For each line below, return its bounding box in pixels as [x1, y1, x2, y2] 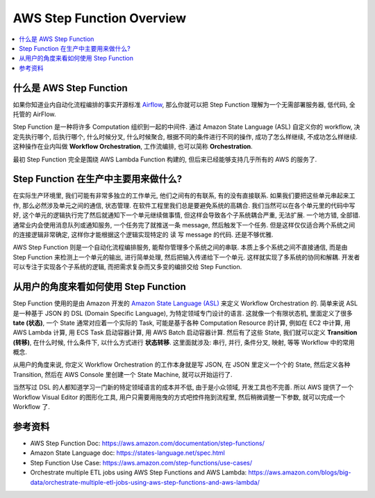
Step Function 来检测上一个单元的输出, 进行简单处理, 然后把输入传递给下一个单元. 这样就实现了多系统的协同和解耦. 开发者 [12, 252, 360, 261]
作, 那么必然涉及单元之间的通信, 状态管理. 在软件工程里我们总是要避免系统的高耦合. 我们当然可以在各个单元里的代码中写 [12, 201, 356, 209]
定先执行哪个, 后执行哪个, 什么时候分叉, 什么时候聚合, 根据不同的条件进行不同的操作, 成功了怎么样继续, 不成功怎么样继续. [12, 132, 358, 140]
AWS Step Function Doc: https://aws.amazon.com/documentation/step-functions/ [30, 439, 265, 447]
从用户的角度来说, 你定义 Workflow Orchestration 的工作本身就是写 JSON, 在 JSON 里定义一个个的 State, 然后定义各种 [12, 360, 351, 369]
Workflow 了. [12, 403, 50, 411]
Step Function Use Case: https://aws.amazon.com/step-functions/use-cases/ [30, 458, 253, 467]
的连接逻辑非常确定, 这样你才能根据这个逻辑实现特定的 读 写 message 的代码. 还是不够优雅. [12, 230, 274, 239]
